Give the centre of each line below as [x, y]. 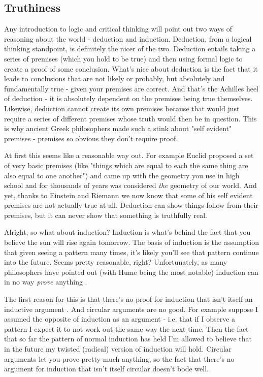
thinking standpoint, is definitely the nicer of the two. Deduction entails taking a [130, 49]
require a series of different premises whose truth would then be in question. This [130, 118]
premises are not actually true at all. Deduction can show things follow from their [131, 205]
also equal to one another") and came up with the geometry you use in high [122, 175]
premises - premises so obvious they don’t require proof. [91, 138]
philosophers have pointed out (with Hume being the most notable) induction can [131, 272]
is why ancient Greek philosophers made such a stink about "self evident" [118, 128]
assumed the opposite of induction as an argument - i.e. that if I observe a [120, 319]
